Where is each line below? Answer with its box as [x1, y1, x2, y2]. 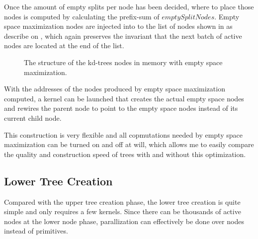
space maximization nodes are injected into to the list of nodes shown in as [4, 21, 233, 31]
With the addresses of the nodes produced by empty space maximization [4, 83, 225, 94]
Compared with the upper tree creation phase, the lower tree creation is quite [4, 196, 241, 207]
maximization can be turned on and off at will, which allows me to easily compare [4, 139, 254, 150]
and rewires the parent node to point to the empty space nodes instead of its [4, 103, 238, 113]
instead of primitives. [4, 226, 68, 236]
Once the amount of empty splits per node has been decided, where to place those [4, 1, 254, 11]
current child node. [4, 112, 62, 123]
